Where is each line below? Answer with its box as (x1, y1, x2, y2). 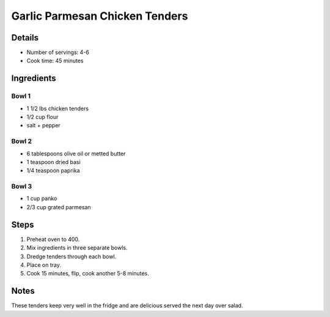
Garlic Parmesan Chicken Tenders (11, 9, 188, 23)
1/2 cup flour (26, 113, 59, 121)
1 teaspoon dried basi (26, 158, 81, 165)
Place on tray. (26, 261, 61, 269)
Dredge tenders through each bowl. (26, 253, 117, 260)
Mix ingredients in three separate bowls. (26, 244, 128, 252)
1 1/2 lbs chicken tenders (26, 105, 89, 112)
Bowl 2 (11, 137, 32, 146)
